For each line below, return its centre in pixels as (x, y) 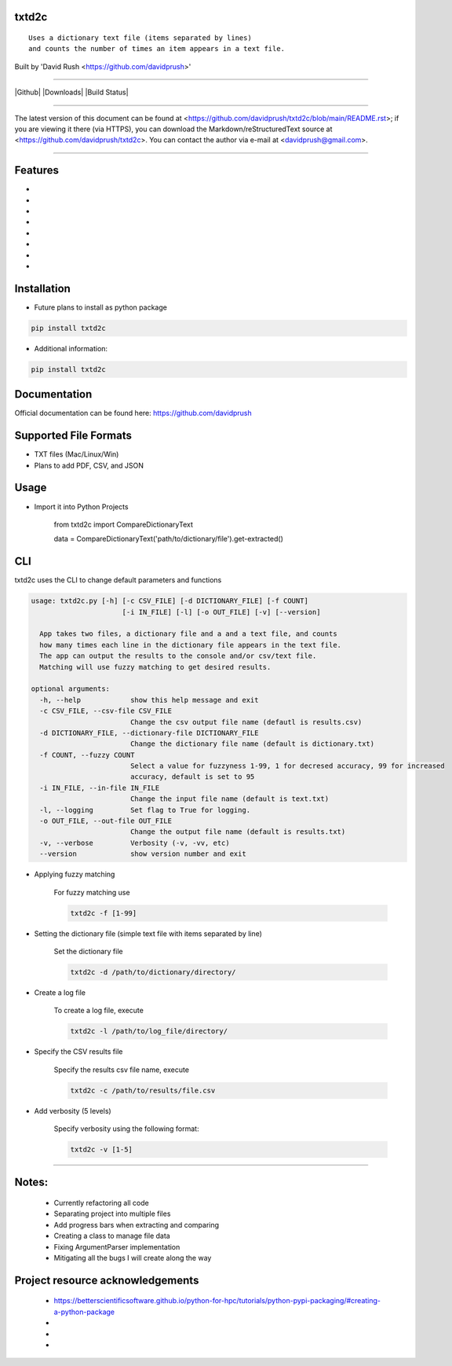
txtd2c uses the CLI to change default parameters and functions (118, 580)
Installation (42, 288)
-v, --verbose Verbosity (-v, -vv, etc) (135, 843)
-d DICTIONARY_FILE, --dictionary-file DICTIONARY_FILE (149, 733)
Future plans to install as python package (101, 307)
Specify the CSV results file (78, 1052)
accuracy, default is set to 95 (192, 777)
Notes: (31, 1182)
